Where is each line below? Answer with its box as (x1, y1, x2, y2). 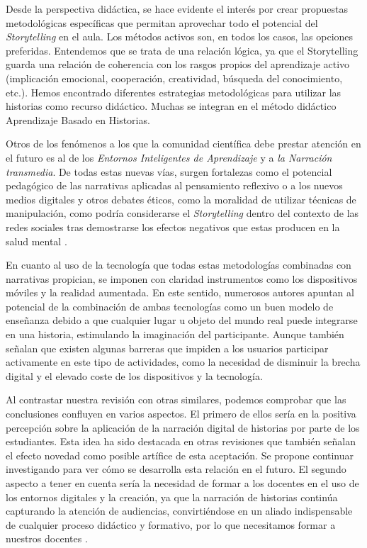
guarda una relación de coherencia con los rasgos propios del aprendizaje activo (6, 57, 350, 72)
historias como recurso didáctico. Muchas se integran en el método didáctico (6, 99, 337, 113)
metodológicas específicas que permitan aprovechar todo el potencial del (6, 15, 318, 30)
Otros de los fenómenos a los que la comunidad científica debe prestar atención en (6, 136, 361, 151)
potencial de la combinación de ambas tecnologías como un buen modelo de (6, 298, 334, 313)
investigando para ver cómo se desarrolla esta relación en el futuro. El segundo (6, 462, 346, 476)
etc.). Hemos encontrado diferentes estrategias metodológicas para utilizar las (6, 84, 341, 99)
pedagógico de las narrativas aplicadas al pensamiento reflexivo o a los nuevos (6, 178, 343, 193)
